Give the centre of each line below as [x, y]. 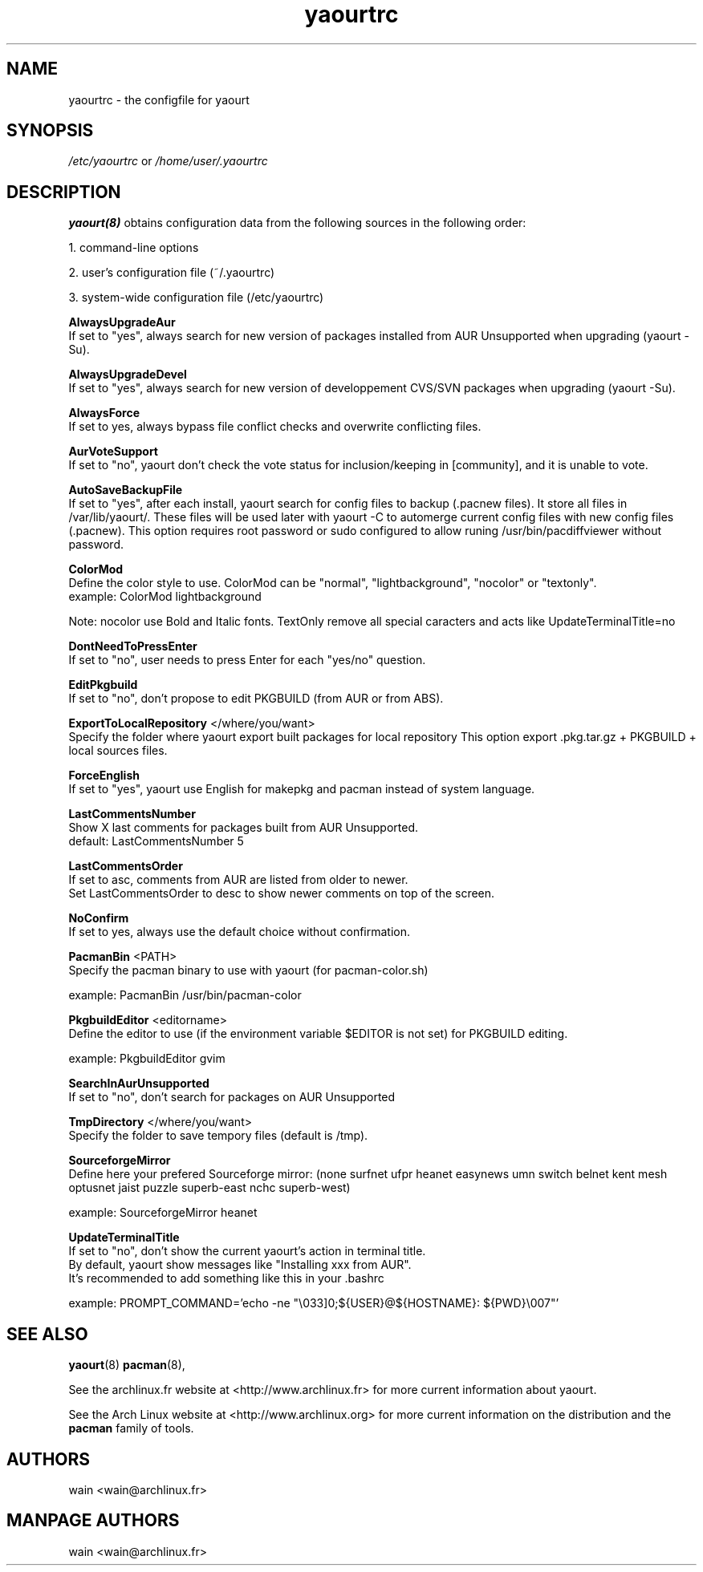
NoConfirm [99, 918]
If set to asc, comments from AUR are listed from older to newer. [238, 880]
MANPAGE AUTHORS [93, 1521]
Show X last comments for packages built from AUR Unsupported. [244, 828]
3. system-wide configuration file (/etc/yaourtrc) [196, 298]
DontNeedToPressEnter [133, 646]
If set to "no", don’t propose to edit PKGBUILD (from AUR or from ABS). [256, 699]
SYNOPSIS [50, 131]
